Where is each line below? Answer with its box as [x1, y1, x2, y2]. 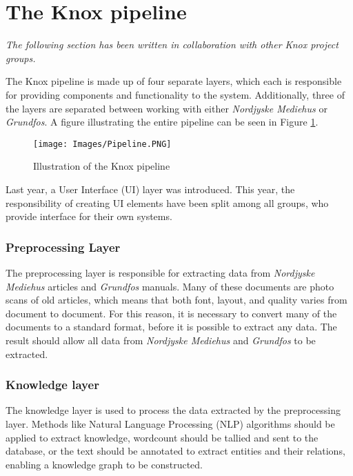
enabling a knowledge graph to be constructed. [6, 457, 203, 471]
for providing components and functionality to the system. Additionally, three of [6, 87, 345, 101]
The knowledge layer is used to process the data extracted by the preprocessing [6, 403, 341, 417]
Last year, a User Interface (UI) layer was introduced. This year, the [6, 181, 295, 196]
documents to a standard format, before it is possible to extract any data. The [6, 319, 337, 334]
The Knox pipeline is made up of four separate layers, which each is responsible [6, 74, 342, 88]
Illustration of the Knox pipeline [33, 159, 170, 173]
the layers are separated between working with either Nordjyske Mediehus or [6, 101, 327, 115]
